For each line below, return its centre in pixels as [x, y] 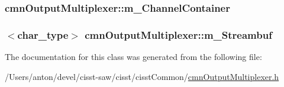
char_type [43, 34]
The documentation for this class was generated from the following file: [133, 57]
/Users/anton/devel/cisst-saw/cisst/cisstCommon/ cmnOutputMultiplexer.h [142, 76]
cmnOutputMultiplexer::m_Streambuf [178, 34]
